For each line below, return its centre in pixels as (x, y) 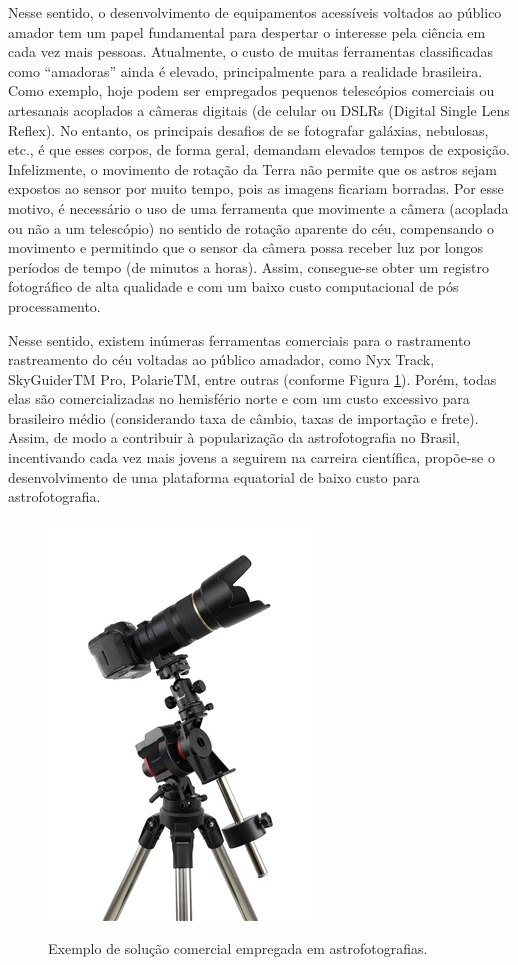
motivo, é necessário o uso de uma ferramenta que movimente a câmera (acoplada (258, 207)
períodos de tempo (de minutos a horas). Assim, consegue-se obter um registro (249, 266)
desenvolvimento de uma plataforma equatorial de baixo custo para (214, 476)
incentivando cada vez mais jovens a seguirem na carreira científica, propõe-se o (251, 457)
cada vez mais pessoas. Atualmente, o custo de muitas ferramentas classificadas (250, 51)
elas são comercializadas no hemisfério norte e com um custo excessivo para (239, 398)
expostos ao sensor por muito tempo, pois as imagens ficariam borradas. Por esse (256, 188)
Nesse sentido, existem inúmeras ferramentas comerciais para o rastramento (239, 339)
